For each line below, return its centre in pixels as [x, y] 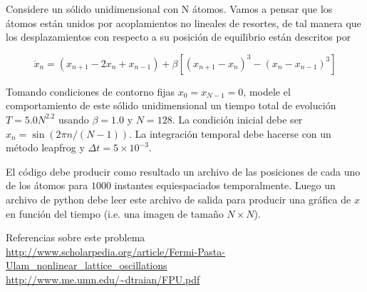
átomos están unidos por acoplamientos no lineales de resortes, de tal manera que [183, 22]
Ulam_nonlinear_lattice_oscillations [87, 265]
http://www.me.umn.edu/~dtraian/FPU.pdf [103, 279]
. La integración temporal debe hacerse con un [230, 133]
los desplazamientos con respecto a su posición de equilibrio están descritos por [179, 37]
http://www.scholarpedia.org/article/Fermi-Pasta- [115, 251]
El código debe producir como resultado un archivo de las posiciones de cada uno [183, 171]
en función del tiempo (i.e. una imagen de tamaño [115, 213]
